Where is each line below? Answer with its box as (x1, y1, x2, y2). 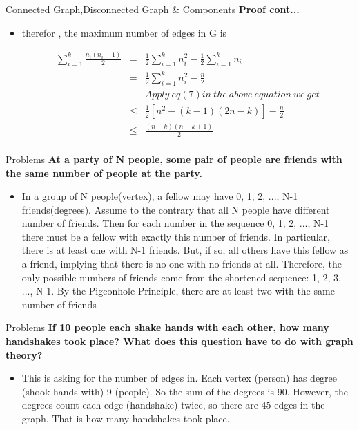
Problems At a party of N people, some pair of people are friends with (6, 151, 342, 166)
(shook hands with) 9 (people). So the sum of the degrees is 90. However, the (21, 384, 348, 398)
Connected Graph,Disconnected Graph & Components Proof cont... (6, 2, 300, 16)
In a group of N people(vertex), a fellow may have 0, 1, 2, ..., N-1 (21, 189, 298, 203)
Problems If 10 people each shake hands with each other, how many (6, 320, 329, 335)
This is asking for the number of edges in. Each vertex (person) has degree (21, 371, 338, 385)
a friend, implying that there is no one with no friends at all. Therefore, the (21, 256, 342, 271)
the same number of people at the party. (6, 165, 202, 180)
